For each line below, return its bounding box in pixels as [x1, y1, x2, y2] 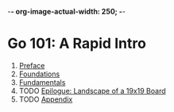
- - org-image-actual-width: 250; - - [7, 7, 126, 16]
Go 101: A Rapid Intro [7, 35, 146, 52]
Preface [18, 60, 45, 70]
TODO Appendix [18, 95, 73, 104]
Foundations [18, 69, 60, 79]
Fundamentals [18, 77, 66, 87]
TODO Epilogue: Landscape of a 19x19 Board [18, 86, 166, 95]
